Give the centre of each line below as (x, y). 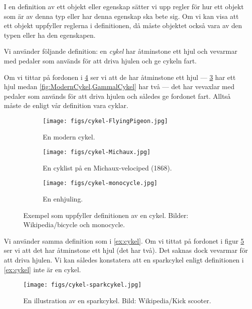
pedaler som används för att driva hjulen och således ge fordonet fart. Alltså (117, 96)
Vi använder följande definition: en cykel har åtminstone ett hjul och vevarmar (121, 51)
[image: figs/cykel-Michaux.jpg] (97, 152)
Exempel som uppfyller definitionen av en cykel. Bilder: (106, 215)
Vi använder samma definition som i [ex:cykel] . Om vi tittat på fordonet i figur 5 (124, 240)
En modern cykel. (69, 136)
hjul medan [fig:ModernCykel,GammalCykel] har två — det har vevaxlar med (119, 86)
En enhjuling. (63, 199)
